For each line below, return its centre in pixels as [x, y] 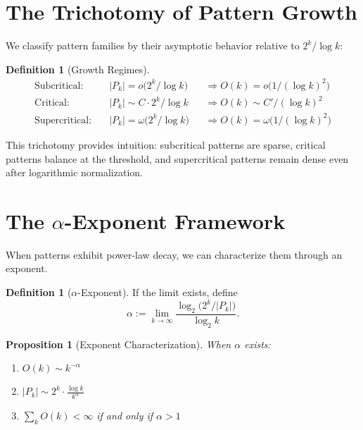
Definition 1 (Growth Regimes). [78, 69]
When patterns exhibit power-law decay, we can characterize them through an [174, 254]
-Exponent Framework [175, 220]
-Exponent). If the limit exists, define [158, 292]
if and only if [125, 416]
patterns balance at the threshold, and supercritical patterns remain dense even [177, 158]
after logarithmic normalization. [74, 172]
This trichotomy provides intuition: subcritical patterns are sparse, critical [166, 144]
